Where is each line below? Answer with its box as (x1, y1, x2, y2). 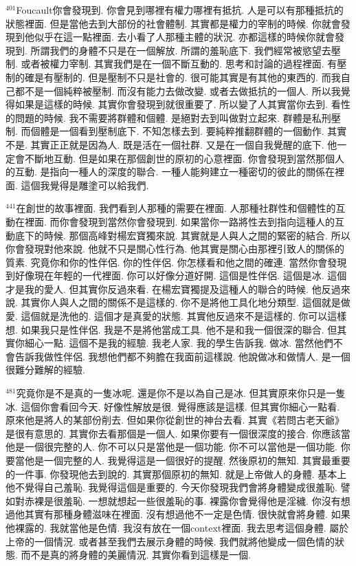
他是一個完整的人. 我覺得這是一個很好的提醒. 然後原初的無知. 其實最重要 (24, 453, 351, 467)
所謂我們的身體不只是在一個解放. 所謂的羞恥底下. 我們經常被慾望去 (30, 43, 331, 57)
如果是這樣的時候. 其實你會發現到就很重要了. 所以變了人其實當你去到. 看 (14, 97, 341, 111)
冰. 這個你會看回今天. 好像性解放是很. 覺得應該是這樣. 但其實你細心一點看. (5, 399, 340, 413)
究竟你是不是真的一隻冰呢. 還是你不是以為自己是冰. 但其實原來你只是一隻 (16, 386, 346, 400)
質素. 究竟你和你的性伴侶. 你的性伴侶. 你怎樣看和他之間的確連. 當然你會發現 (5, 254, 347, 269)
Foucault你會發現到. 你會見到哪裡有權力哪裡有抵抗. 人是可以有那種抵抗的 (16, 3, 344, 17)
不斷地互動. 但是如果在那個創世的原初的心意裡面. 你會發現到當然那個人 (24, 151, 345, 165)
